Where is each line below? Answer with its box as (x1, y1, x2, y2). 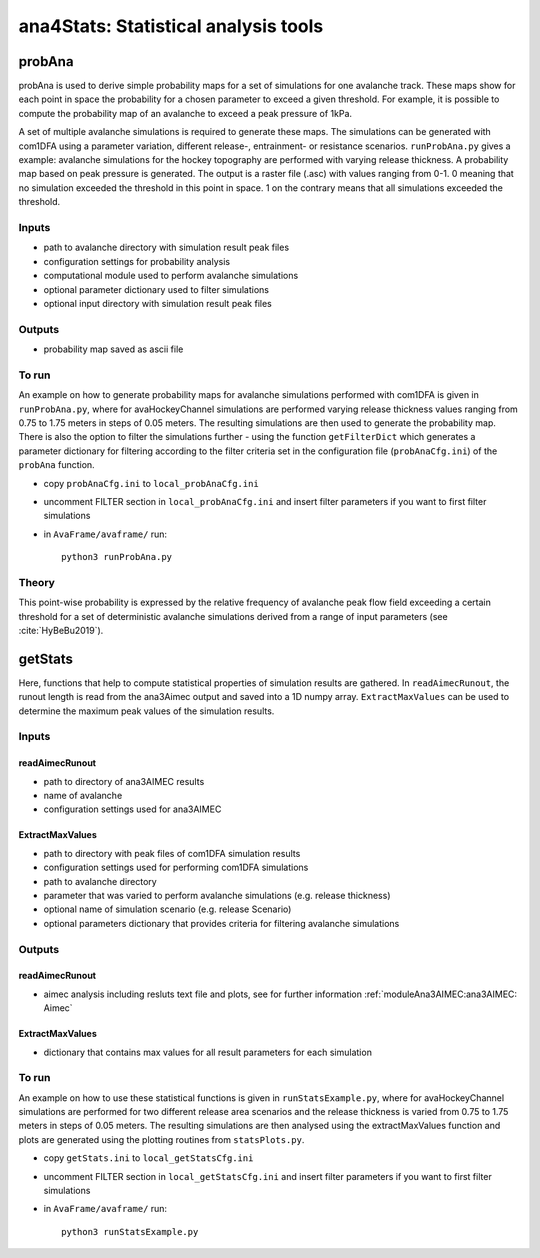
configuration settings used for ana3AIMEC (43, 803, 222, 815)
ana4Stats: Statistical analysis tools (18, 15, 324, 37)
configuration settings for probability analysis (43, 255, 230, 267)
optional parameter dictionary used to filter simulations (43, 283, 270, 295)
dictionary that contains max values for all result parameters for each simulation (43, 1046, 372, 1058)
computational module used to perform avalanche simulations (43, 270, 299, 282)
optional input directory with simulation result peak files (43, 297, 272, 309)
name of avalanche (43, 790, 123, 802)
